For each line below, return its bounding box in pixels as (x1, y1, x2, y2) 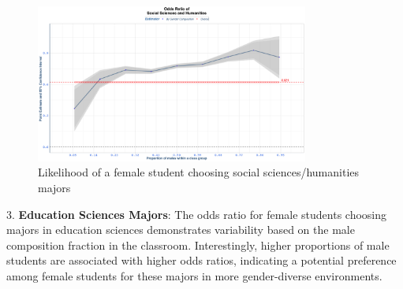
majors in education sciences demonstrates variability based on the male (6, 221, 355, 238)
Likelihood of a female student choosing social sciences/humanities (38, 164, 360, 180)
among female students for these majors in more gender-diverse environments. (6, 267, 382, 283)
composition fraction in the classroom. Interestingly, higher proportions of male (6, 236, 390, 253)
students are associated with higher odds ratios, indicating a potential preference (6, 252, 397, 269)
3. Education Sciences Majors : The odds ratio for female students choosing (6, 206, 387, 222)
